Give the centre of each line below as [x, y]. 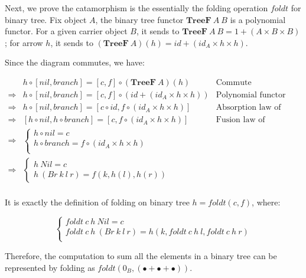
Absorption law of [248, 108]
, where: [266, 202]
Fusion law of [240, 120]
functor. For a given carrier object [66, 31]
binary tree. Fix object [46, 19]
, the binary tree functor [139, 19]
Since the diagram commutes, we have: [75, 62]
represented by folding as [50, 267]
